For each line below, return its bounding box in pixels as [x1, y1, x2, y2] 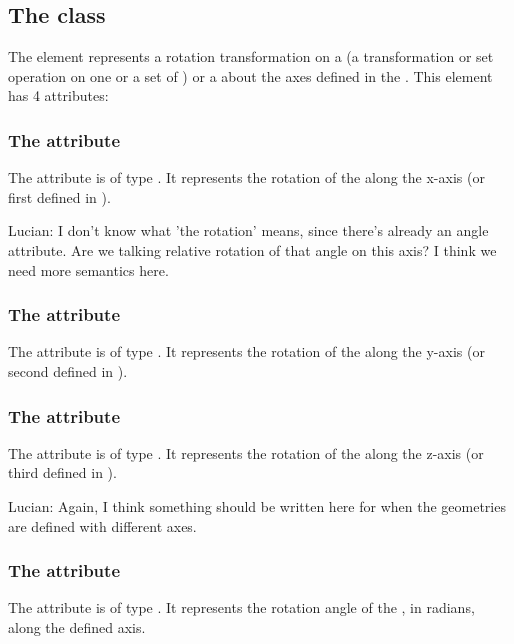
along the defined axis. [8, 616, 146, 637]
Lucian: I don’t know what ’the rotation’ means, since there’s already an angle [8, 220, 489, 241]
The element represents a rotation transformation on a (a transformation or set [8, 46, 494, 67]
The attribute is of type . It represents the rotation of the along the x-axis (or [8, 167, 485, 188]
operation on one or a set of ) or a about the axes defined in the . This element [8, 65, 493, 86]
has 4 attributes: [8, 85, 109, 106]
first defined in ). [8, 186, 111, 207]
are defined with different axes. [8, 515, 197, 536]
